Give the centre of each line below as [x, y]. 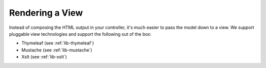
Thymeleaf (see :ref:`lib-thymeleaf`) [58, 43]
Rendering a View [46, 13]
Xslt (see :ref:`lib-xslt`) [44, 57]
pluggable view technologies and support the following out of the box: [80, 34]
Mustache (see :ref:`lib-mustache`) [57, 50]
